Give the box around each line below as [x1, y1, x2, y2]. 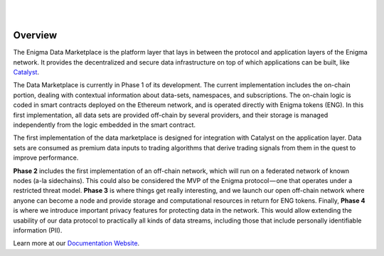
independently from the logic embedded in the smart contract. [13, 121, 196, 129]
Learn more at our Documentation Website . [13, 239, 140, 247]
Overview [13, 29, 58, 42]
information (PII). [13, 226, 63, 234]
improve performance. [13, 153, 79, 162]
